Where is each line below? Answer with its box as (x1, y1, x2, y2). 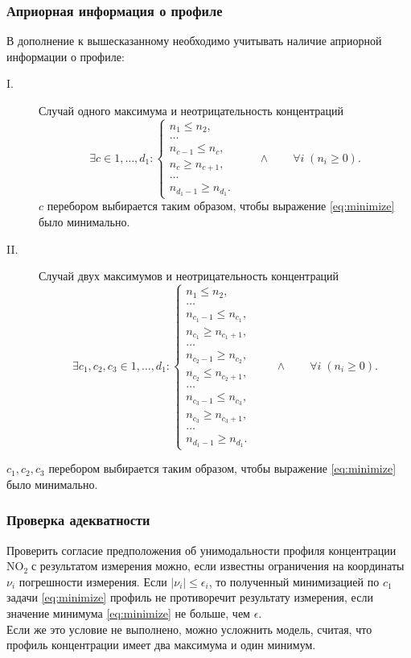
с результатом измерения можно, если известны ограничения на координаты (31, 557, 405, 574)
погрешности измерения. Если (18, 573, 167, 590)
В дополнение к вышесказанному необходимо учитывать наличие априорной (6, 32, 382, 49)
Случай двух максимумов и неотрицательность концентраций (39, 267, 339, 284)
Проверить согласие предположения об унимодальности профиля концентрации (6, 541, 397, 558)
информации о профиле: (6, 48, 125, 64)
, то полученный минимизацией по (208, 573, 380, 590)
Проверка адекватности (6, 510, 150, 530)
